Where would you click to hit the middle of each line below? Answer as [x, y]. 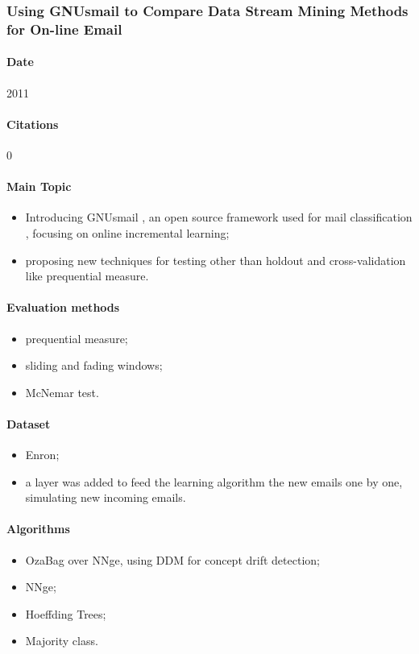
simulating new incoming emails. [106, 497]
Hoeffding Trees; [66, 613]
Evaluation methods [63, 307]
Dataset [29, 423]
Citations [33, 124]
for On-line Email [64, 29]
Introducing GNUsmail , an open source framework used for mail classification [219, 217]
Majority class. [62, 641]
